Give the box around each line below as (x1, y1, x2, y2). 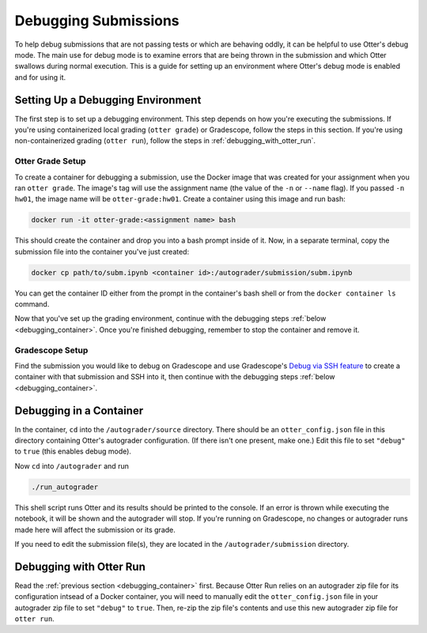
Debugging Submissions (14, 12, 179, 29)
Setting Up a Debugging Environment (14, 93, 202, 107)
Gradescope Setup (14, 345, 89, 356)
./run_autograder (31, 482, 99, 492)
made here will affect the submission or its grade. (14, 525, 176, 534)
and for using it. (14, 72, 66, 82)
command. (14, 300, 50, 309)
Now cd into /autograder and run (14, 461, 130, 470)
